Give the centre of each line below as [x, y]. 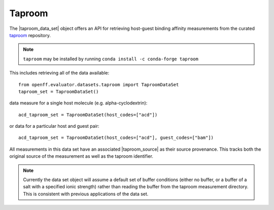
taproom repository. [30, 35]
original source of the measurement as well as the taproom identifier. [81, 156]
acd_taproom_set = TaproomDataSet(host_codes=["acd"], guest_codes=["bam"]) [116, 138]
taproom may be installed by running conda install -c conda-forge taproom [111, 59]
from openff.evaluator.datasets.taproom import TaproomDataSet [99, 84]
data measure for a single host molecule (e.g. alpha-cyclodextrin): [78, 103]
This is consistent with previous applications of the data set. [86, 194]
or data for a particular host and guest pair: [54, 126]
